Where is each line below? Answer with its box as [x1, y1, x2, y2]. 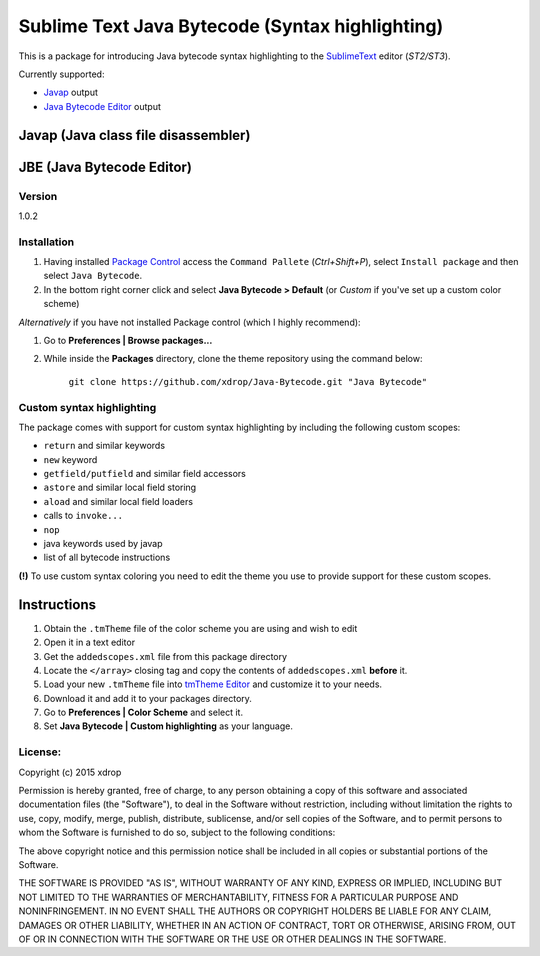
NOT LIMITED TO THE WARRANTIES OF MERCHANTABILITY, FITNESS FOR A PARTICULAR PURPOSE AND [18, 891, 459, 903]
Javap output [43, 86, 99, 99]
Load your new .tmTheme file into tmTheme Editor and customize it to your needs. [43, 678, 383, 690]
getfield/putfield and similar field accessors [43, 468, 247, 480]
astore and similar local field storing [43, 481, 197, 494]
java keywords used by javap [43, 538, 164, 550]
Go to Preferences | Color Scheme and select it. [43, 706, 244, 719]
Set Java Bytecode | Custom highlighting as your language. [43, 720, 294, 732]
